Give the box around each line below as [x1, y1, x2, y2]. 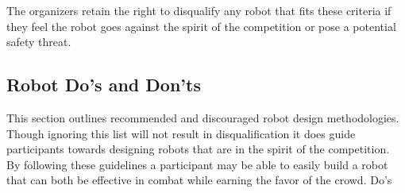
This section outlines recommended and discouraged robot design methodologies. [6, 109, 399, 125]
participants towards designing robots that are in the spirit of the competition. [6, 141, 390, 157]
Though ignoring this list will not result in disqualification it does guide [6, 125, 356, 141]
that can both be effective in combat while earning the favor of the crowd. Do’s [6, 172, 392, 188]
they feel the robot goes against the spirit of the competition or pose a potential [6, 17, 396, 34]
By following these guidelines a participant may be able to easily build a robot [6, 156, 388, 172]
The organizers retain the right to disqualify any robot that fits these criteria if [6, 2, 391, 18]
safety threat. [6, 33, 71, 50]
